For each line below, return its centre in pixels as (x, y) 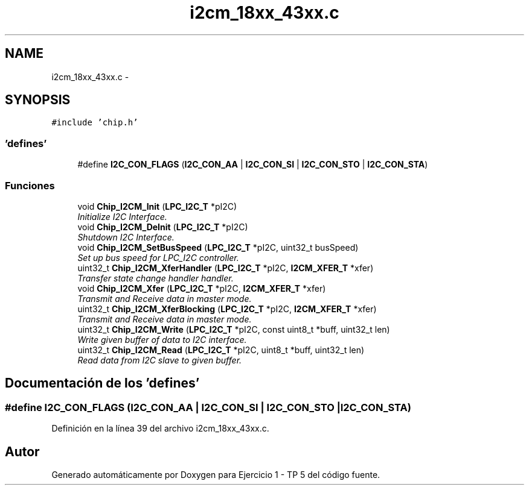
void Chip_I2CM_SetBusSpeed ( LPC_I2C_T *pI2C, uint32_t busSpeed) (218, 247)
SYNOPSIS (38, 100)
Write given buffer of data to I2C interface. (162, 339)
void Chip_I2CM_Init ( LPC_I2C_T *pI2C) (157, 206)
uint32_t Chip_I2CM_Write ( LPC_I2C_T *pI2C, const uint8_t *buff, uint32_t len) (234, 329)
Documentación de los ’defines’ (102, 383)
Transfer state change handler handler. (155, 278)
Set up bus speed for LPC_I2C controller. (158, 257)
